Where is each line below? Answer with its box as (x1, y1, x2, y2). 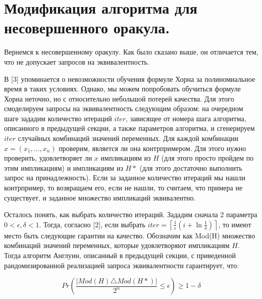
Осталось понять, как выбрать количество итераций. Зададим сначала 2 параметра (4, 209, 257, 220)
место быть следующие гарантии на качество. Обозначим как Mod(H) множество (4, 230, 255, 240)
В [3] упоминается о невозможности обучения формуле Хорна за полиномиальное (4, 73, 255, 84)
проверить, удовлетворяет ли (4, 153, 92, 163)
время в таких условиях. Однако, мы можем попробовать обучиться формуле (4, 83, 241, 94)
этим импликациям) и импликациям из (4, 162, 123, 173)
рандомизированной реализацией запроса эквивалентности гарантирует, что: (4, 260, 239, 270)
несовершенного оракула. (4, 17, 170, 38)
